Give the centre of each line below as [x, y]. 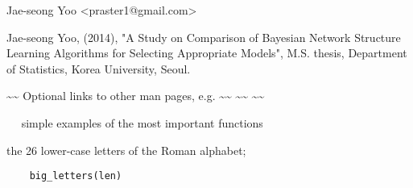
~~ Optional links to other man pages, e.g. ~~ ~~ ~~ [136, 96]
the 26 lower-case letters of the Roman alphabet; [126, 150]
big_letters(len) [76, 176]
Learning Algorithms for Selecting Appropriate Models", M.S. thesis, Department [207, 53]
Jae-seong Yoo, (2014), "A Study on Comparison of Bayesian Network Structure [204, 37]
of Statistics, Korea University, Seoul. [99, 68]
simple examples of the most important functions [142, 122]
